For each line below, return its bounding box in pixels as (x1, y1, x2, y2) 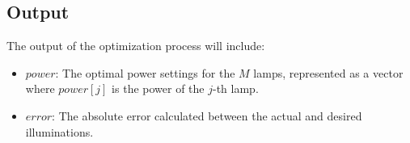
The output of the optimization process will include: (6, 37, 265, 54)
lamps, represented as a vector (253, 64, 404, 81)
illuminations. (25, 123, 94, 140)
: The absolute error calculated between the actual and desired (52, 107, 362, 124)
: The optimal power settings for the (55, 64, 235, 81)
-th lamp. (213, 80, 259, 97)
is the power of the (112, 80, 205, 97)
